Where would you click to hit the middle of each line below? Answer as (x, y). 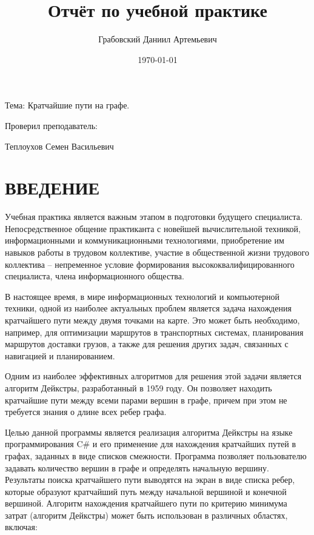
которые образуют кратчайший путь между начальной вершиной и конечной (146, 491)
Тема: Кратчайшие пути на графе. (67, 105)
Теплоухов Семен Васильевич (59, 146)
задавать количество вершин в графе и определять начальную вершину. (137, 467)
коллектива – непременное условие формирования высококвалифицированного (150, 264)
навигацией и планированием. (60, 355)
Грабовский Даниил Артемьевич (158, 39)
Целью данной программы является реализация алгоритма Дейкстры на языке (149, 432)
